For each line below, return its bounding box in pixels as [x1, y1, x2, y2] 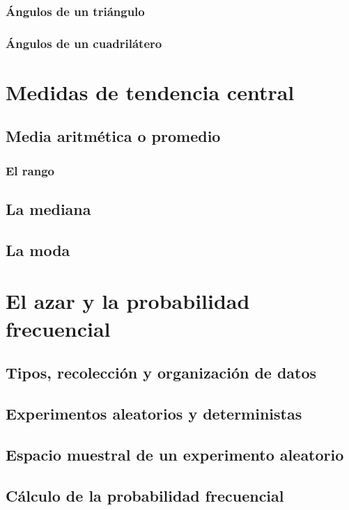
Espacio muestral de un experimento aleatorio [6, 443, 344, 465]
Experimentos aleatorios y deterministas [6, 402, 302, 424]
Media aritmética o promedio [6, 125, 221, 147]
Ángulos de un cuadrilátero [6, 34, 162, 51]
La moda [6, 239, 70, 260]
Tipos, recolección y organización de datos [6, 362, 317, 383]
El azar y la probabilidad [6, 287, 250, 315]
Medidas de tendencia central [6, 77, 295, 106]
